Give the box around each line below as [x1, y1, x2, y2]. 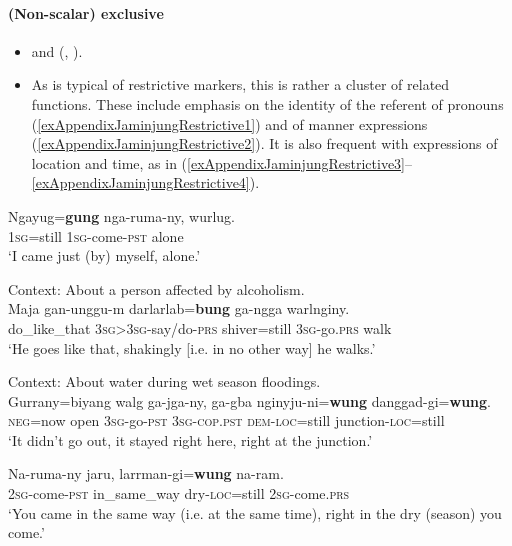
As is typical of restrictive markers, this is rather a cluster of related [31, 74, 450, 95]
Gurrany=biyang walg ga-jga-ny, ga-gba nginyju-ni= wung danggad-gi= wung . [8, 390, 491, 411]
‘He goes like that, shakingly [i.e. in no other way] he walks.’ [8, 337, 376, 358]
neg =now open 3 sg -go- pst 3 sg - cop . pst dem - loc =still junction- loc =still [8, 410, 445, 431]
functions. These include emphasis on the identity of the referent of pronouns [31, 93, 504, 114]
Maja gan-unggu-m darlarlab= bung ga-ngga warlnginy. [8, 298, 350, 319]
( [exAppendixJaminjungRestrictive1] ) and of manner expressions [31, 113, 428, 134]
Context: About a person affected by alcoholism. [8, 278, 305, 299]
